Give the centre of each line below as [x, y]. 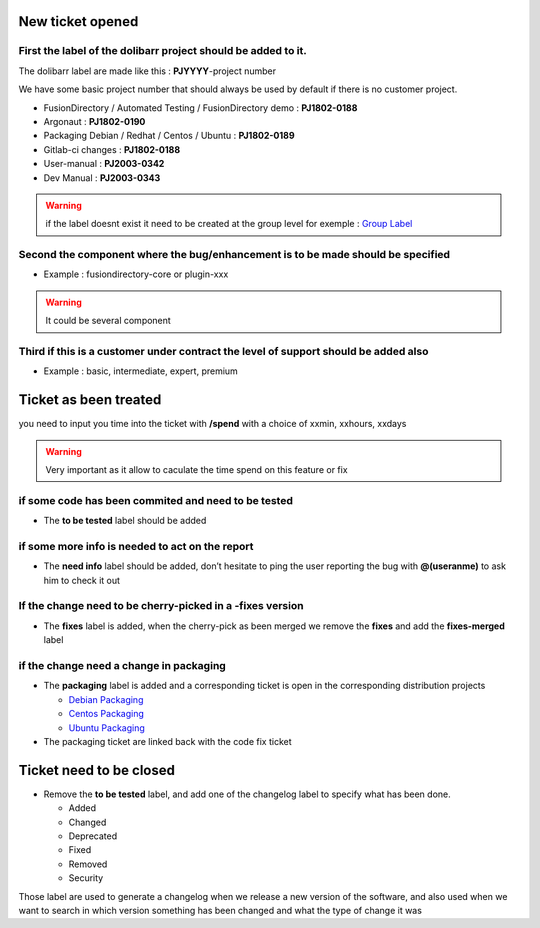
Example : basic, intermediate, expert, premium [141, 371]
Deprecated [93, 836]
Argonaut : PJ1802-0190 [94, 121]
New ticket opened [78, 21]
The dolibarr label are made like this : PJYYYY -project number [147, 71]
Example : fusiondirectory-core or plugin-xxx [136, 274]
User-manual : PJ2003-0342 [104, 164]
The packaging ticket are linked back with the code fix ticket [167, 741]
